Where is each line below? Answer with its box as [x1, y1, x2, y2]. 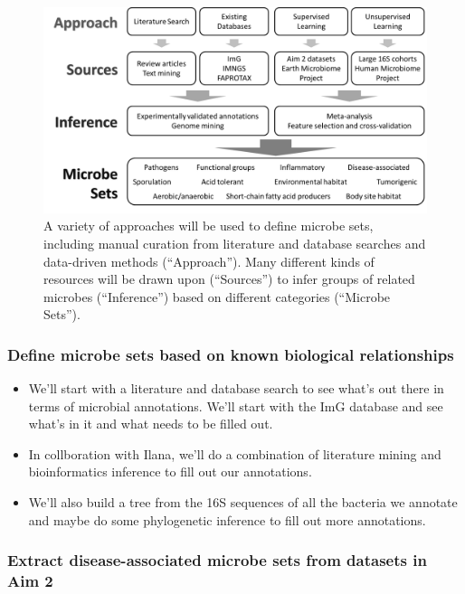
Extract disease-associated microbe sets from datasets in [7, 549, 427, 571]
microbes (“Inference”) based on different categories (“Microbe [43, 287, 391, 306]
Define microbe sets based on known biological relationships [7, 343, 454, 365]
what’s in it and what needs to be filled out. [28, 414, 273, 433]
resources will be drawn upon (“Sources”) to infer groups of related [43, 269, 415, 288]
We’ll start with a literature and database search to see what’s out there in [28, 379, 444, 398]
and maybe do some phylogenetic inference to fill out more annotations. [28, 510, 426, 529]
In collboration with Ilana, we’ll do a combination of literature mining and [28, 444, 441, 463]
